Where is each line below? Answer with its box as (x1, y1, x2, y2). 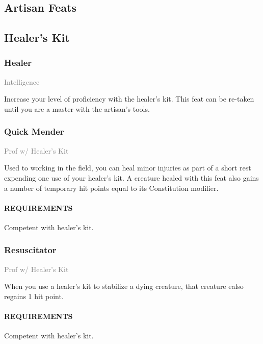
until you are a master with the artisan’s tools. (4, 103, 150, 114)
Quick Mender (4, 125, 64, 138)
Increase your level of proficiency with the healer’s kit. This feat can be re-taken (4, 93, 254, 104)
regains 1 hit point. (4, 290, 64, 301)
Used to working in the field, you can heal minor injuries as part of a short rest (4, 162, 251, 173)
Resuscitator (4, 243, 57, 256)
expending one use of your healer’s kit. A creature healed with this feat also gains (4, 172, 259, 183)
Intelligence (4, 76, 40, 87)
